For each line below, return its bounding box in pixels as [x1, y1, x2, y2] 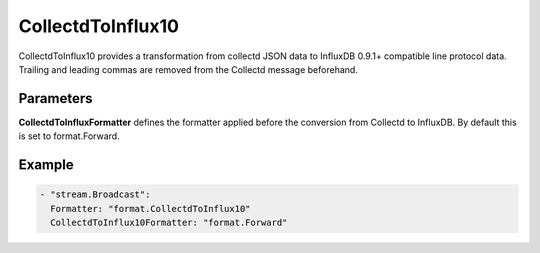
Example [18, 156, 74, 174]
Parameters [18, 90, 93, 107]
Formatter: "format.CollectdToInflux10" [50, 203, 251, 214]
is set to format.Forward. [18, 130, 120, 142]
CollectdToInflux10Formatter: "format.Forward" [50, 217, 288, 229]
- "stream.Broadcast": [39, 189, 151, 200]
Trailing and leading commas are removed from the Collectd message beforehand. [18, 63, 359, 75]
